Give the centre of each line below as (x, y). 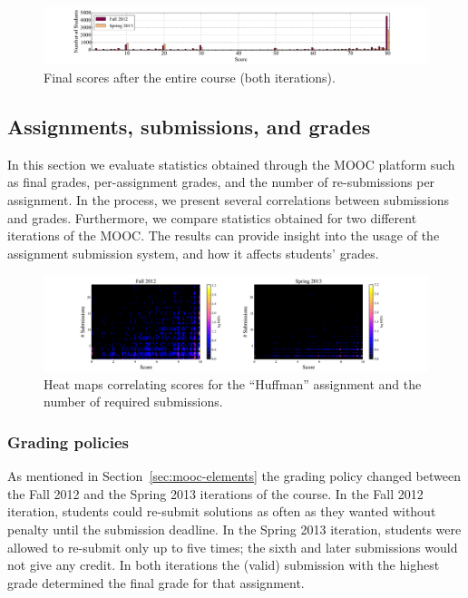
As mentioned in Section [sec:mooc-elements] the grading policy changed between (234, 476)
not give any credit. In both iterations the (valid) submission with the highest (224, 565)
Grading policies (68, 442)
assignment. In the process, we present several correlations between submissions (229, 199)
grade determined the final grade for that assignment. (156, 582)
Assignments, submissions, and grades (189, 126)
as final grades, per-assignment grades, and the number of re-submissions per (221, 182)
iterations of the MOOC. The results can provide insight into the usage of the (224, 235)
